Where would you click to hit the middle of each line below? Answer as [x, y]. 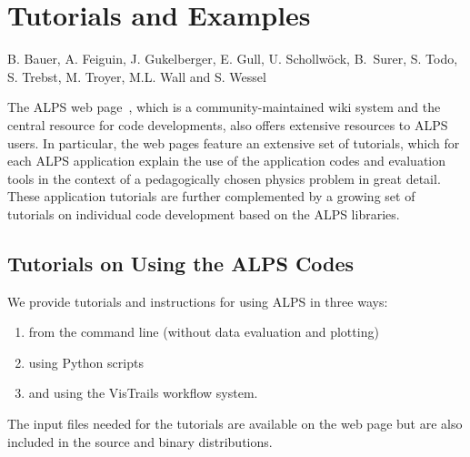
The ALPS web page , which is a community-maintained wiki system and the [224, 107]
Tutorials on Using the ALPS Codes [181, 263]
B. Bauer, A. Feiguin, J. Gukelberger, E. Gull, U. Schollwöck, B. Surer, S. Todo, [233, 59]
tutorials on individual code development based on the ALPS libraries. [204, 213]
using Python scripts [86, 362]
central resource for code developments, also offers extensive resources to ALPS [228, 124]
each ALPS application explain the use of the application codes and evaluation [227, 161]
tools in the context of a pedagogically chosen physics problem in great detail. [224, 178]
